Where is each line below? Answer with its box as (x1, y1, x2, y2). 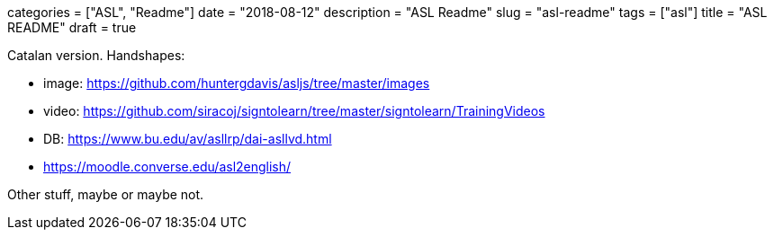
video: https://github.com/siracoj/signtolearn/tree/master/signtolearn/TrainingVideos (43, 103, 545, 118)
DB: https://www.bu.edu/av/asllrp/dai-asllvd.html (43, 131, 332, 146)
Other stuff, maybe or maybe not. (7, 187, 204, 202)
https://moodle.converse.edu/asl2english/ (43, 159, 292, 174)
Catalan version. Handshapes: (7, 48, 185, 63)
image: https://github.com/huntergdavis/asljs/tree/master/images (43, 75, 430, 91)
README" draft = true (7, 20, 137, 35)
